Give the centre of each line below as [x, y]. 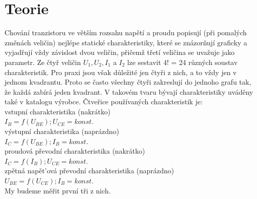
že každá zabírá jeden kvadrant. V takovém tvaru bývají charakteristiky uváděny [129, 91]
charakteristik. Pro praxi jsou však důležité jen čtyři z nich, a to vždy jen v [121, 72]
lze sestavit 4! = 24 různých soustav [183, 62]
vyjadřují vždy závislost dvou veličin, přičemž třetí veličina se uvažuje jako [120, 52]
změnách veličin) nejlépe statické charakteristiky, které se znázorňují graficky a [126, 42]
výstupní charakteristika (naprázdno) [62, 131]
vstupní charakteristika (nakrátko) [58, 111]
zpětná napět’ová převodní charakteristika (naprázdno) [90, 171]
